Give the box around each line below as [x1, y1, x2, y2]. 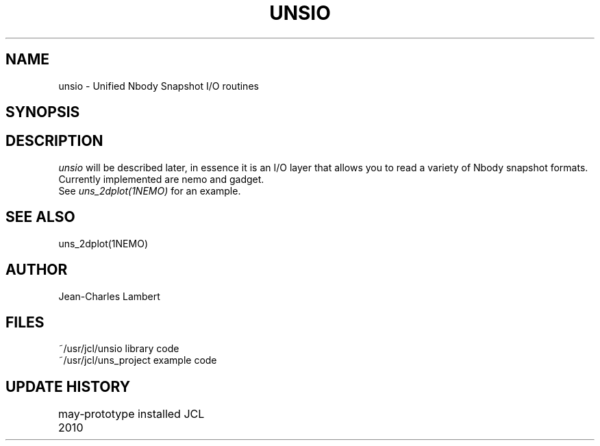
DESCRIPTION [5, 132, 103, 150]
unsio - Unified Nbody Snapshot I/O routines [58, 79, 259, 92]
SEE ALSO [5, 208, 75, 226]
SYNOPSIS [5, 103, 80, 121]
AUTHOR [5, 261, 68, 279]
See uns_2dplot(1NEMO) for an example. [58, 184, 241, 197]
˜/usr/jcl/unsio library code [58, 343, 179, 355]
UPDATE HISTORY [5, 377, 131, 395]
